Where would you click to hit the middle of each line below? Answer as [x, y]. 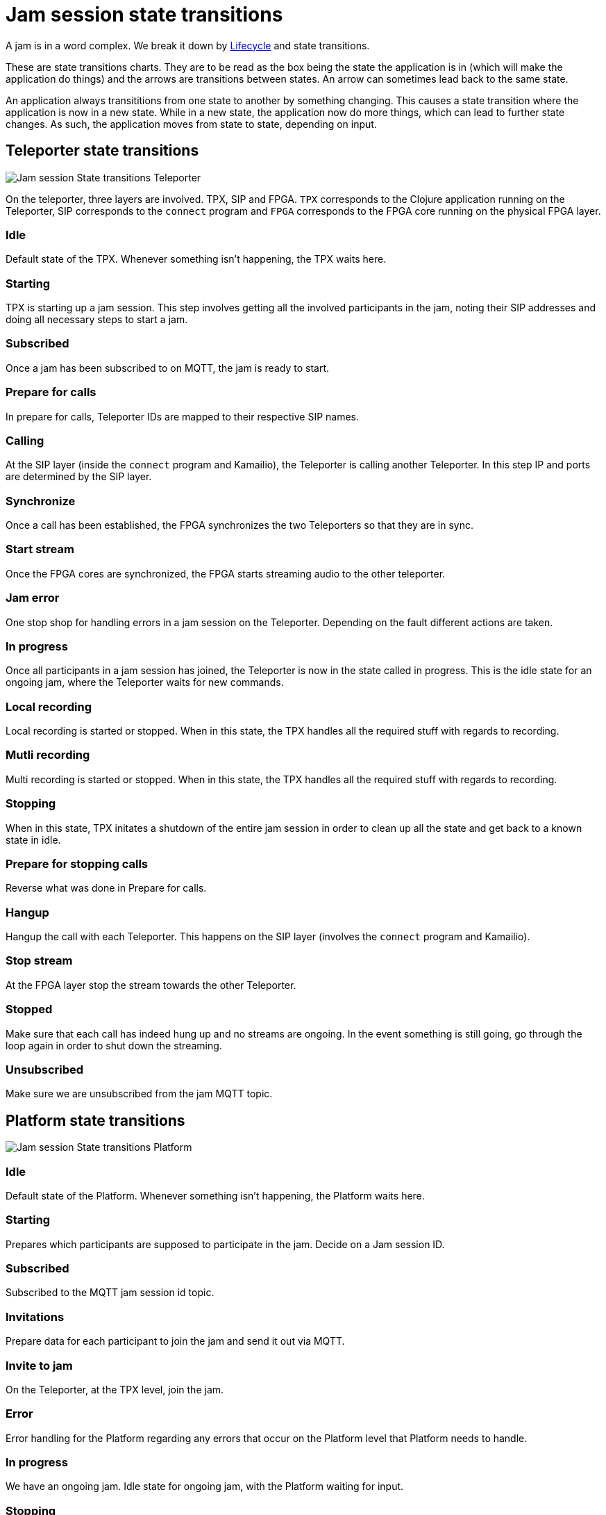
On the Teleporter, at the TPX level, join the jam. [115, 1389]
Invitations [35, 1317]
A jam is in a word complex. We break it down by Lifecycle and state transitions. [188, 45]
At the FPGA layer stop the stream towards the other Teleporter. [151, 985]
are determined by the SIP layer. [79, 477]
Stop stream [39, 961]
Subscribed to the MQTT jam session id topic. [110, 1293]
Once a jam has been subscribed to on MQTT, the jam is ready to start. [168, 368]
